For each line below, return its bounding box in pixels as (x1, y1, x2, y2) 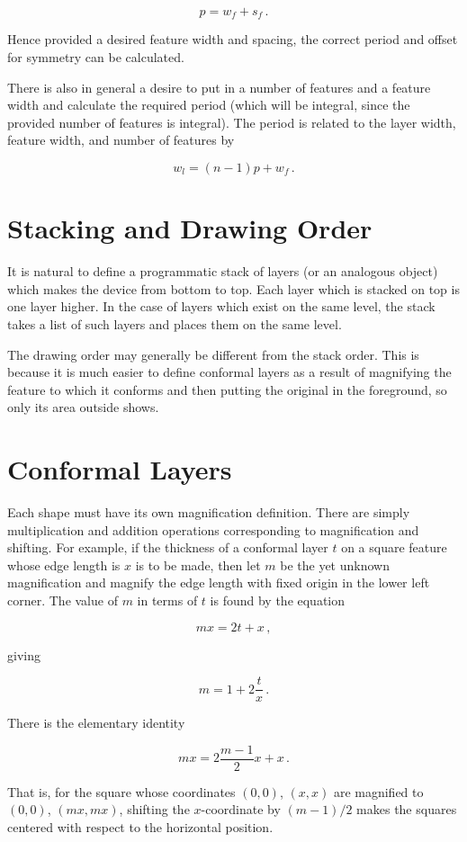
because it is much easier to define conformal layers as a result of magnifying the (7, 363, 452, 381)
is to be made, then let (135, 555, 261, 574)
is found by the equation (210, 590, 346, 609)
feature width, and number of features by (7, 130, 235, 149)
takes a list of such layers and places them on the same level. (7, 314, 342, 333)
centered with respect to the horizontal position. (7, 818, 274, 837)
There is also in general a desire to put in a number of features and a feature (7, 77, 431, 96)
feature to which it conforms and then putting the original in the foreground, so (7, 380, 447, 399)
